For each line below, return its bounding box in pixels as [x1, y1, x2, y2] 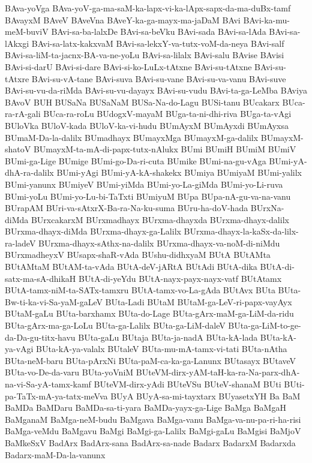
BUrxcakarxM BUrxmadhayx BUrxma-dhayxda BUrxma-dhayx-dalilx [31, 213, 289, 226]
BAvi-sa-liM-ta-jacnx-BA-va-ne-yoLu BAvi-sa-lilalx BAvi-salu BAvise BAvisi [5, 49, 284, 61]
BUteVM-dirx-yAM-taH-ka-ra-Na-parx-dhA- [136, 366, 300, 378]
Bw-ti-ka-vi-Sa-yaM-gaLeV [5, 295, 103, 308]
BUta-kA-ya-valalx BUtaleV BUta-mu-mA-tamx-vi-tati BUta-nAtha [36, 342, 287, 355]
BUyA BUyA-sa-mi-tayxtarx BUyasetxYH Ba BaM [110, 389, 301, 402]
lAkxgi [5, 37, 29, 49]
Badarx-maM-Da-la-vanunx [5, 448, 106, 461]
